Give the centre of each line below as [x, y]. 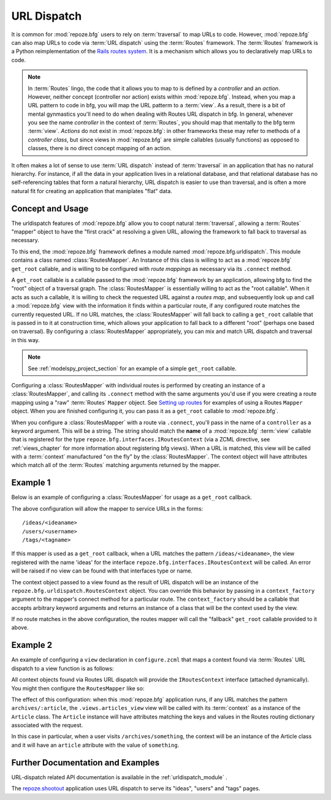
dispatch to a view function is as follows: [63, 668]
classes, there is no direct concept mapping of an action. [100, 148]
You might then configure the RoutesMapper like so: [78, 688]
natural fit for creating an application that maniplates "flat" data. [92, 191]
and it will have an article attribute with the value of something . [95, 745]
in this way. [25, 340]
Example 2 [32, 645]
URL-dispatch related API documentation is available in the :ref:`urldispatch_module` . [120, 777]
